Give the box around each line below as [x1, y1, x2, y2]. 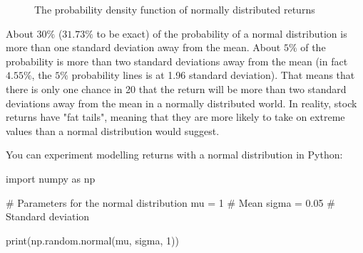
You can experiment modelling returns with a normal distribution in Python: [6, 147, 343, 162]
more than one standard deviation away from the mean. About [6, 40, 281, 55]
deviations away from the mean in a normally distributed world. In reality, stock [6, 95, 357, 110]
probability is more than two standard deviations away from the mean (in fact [6, 53, 348, 68]
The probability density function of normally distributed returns [34, 2, 315, 16]
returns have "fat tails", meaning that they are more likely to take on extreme [6, 109, 345, 124]
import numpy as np [6, 171, 96, 185]
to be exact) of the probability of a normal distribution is [96, 26, 347, 41]
